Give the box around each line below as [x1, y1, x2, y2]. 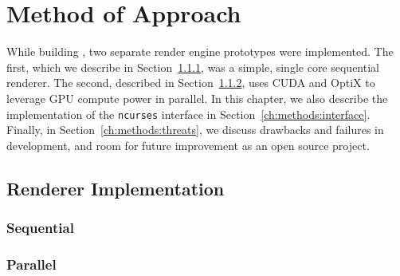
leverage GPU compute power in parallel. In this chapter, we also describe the [6, 89, 388, 106]
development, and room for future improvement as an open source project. [6, 136, 370, 153]
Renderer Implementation [6, 175, 225, 200]
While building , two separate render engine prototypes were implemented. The [6, 43, 394, 60]
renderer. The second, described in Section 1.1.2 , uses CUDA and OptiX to [6, 74, 375, 91]
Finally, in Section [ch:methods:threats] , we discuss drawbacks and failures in [6, 121, 384, 138]
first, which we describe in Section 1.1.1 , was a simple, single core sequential [6, 58, 379, 75]
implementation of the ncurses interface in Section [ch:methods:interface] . [6, 105, 371, 122]
